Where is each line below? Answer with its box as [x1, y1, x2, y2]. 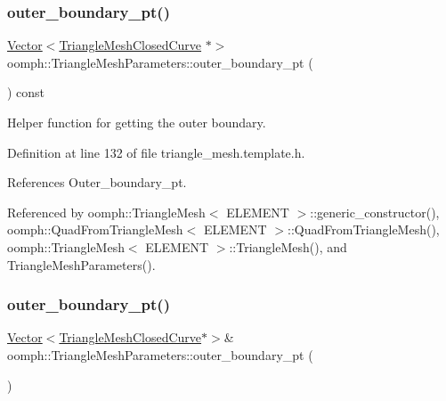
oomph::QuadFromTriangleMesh [7, 220, 183, 239]
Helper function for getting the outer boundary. [7, 113, 266, 131]
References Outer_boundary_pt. [7, 173, 187, 192]
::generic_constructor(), [310, 202, 440, 221]
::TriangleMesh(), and [229, 237, 347, 256]
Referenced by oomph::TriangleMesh [7, 202, 206, 221]
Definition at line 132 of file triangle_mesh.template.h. [7, 143, 305, 161]
